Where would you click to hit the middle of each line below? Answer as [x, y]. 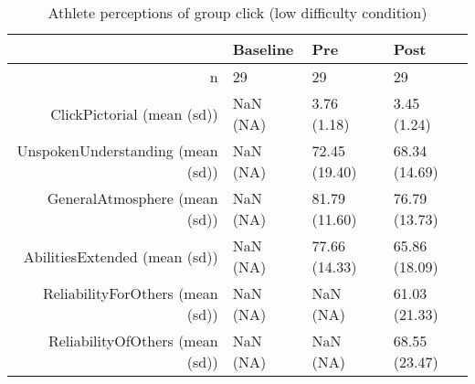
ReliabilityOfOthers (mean [133, 341]
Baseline [263, 49]
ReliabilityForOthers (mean [130, 293]
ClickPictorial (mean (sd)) [134, 113]
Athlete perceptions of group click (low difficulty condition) [237, 12]
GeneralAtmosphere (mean [132, 198]
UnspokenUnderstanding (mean [117, 150]
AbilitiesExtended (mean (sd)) [121, 256]
